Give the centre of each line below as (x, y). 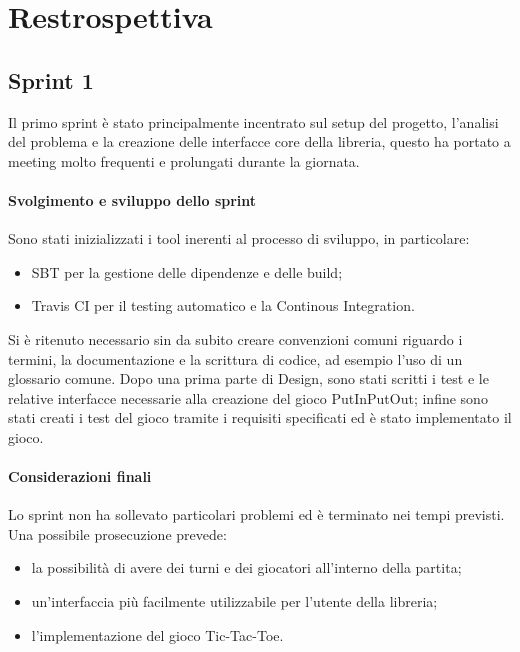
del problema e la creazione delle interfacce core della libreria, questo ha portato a (259, 141)
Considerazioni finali (80, 476)
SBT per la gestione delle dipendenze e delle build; (187, 271)
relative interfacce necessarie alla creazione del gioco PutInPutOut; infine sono (248, 397)
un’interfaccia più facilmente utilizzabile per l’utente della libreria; (234, 601)
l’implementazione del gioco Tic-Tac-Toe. (157, 634)
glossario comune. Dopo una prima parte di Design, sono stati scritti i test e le (248, 378)
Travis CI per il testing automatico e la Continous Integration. (223, 305)
